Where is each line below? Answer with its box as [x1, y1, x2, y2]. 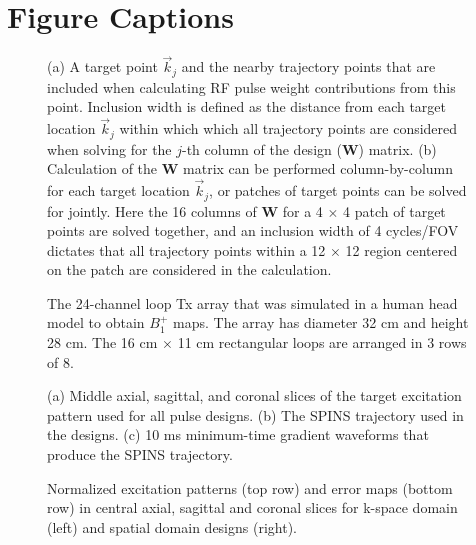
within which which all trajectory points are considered [119, 118, 458, 139]
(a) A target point [47, 56, 158, 77]
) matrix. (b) [358, 138, 437, 159]
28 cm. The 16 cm [47, 332, 158, 353]
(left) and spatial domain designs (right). [47, 516, 297, 537]
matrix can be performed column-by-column [183, 158, 454, 179]
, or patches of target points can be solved [209, 180, 467, 201]
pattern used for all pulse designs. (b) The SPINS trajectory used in [47, 404, 464, 425]
